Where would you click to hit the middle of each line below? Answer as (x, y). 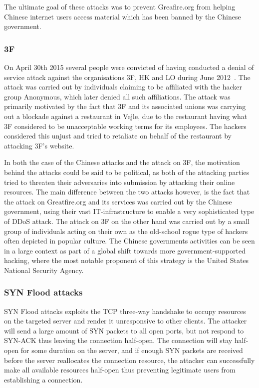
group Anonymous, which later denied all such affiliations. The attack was (117, 96)
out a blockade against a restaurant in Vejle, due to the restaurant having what (126, 116)
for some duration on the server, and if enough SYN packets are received (132, 350)
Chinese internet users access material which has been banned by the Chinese (123, 16)
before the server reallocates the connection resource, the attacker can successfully (129, 360)
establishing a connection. (43, 379)
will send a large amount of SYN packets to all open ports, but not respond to (124, 330)
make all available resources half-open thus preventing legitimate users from (120, 370)
